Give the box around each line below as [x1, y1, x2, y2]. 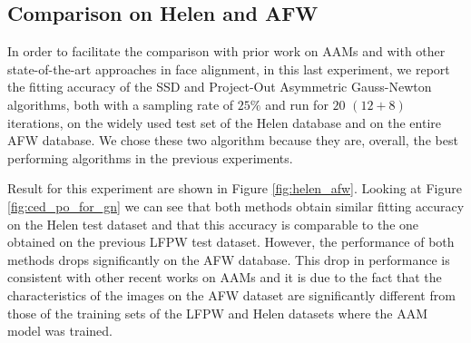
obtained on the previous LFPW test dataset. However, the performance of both [7, 232, 455, 251]
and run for [265, 94, 329, 113]
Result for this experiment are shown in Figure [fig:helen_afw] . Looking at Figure [7, 179, 462, 198]
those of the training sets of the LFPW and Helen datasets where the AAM [7, 303, 428, 322]
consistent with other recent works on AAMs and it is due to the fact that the [7, 268, 442, 287]
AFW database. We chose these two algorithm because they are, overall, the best [7, 131, 458, 150]
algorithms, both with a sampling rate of [7, 94, 234, 113]
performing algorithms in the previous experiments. [7, 148, 293, 167]
